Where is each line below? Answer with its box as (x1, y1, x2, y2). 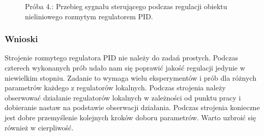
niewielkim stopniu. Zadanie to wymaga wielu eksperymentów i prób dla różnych (5, 72, 256, 83)
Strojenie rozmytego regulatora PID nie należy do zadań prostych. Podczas (5, 52, 239, 63)
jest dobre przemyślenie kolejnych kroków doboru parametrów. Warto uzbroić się (5, 112, 256, 122)
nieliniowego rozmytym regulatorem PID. (25, 11, 153, 21)
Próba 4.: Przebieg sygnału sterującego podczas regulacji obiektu (25, 1, 227, 11)
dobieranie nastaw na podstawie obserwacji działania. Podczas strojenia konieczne (5, 102, 260, 113)
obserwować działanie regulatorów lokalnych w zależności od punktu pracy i (5, 92, 241, 103)
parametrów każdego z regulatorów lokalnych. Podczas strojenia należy (5, 82, 226, 93)
